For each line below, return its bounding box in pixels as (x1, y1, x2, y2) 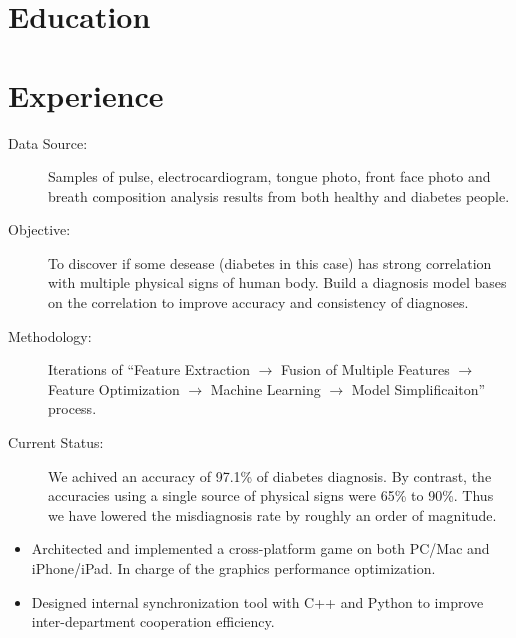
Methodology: (8, 325, 92, 346)
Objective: (8, 219, 71, 240)
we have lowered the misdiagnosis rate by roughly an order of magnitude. (48, 504, 497, 525)
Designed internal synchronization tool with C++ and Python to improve (31, 591, 484, 612)
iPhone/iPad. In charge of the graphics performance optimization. (31, 558, 436, 578)
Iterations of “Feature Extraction (48, 359, 251, 380)
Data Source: (8, 132, 88, 153)
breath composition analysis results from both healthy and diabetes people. (48, 185, 510, 206)
